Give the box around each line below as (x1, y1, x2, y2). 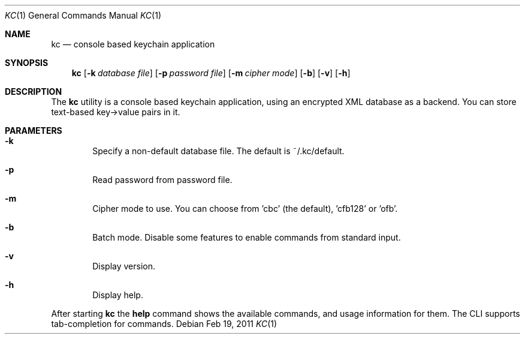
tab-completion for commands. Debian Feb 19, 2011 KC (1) (51, 319, 277, 329)
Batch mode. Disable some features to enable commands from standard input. (92, 232, 401, 242)
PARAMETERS (5, 125, 62, 136)
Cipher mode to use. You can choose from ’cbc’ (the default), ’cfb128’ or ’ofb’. (92, 203, 398, 214)
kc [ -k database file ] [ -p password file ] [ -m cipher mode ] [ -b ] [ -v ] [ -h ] (71, 68, 351, 78)
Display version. (92, 261, 156, 271)
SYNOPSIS (5, 58, 49, 68)
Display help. (92, 290, 143, 300)
